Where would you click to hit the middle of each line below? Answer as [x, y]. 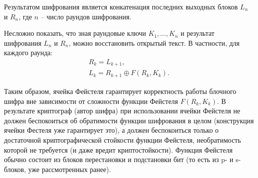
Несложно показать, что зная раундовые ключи [75, 33]
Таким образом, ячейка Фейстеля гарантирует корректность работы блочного [120, 91]
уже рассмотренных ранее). [70, 169]
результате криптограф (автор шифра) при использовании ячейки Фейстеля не [122, 111]
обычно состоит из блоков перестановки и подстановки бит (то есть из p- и [119, 159]
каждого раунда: [28, 52]
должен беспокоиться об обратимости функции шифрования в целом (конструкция [129, 120]
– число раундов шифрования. [86, 16]
